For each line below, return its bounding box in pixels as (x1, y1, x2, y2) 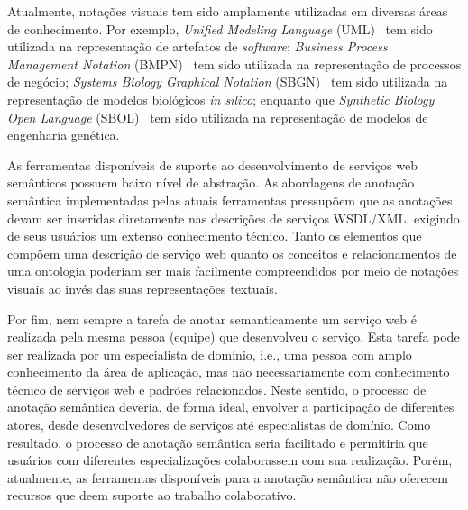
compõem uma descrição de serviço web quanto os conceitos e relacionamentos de (7, 243, 457, 262)
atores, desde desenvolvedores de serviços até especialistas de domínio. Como (7, 415, 431, 434)
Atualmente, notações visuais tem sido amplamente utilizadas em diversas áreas (7, 2, 448, 20)
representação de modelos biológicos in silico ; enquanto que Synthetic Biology (7, 89, 435, 108)
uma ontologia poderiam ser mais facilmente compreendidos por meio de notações (7, 261, 459, 280)
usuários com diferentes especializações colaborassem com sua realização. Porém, (7, 451, 453, 469)
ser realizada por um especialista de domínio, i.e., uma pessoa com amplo (7, 344, 412, 363)
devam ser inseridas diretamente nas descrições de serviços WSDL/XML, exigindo (7, 208, 460, 227)
